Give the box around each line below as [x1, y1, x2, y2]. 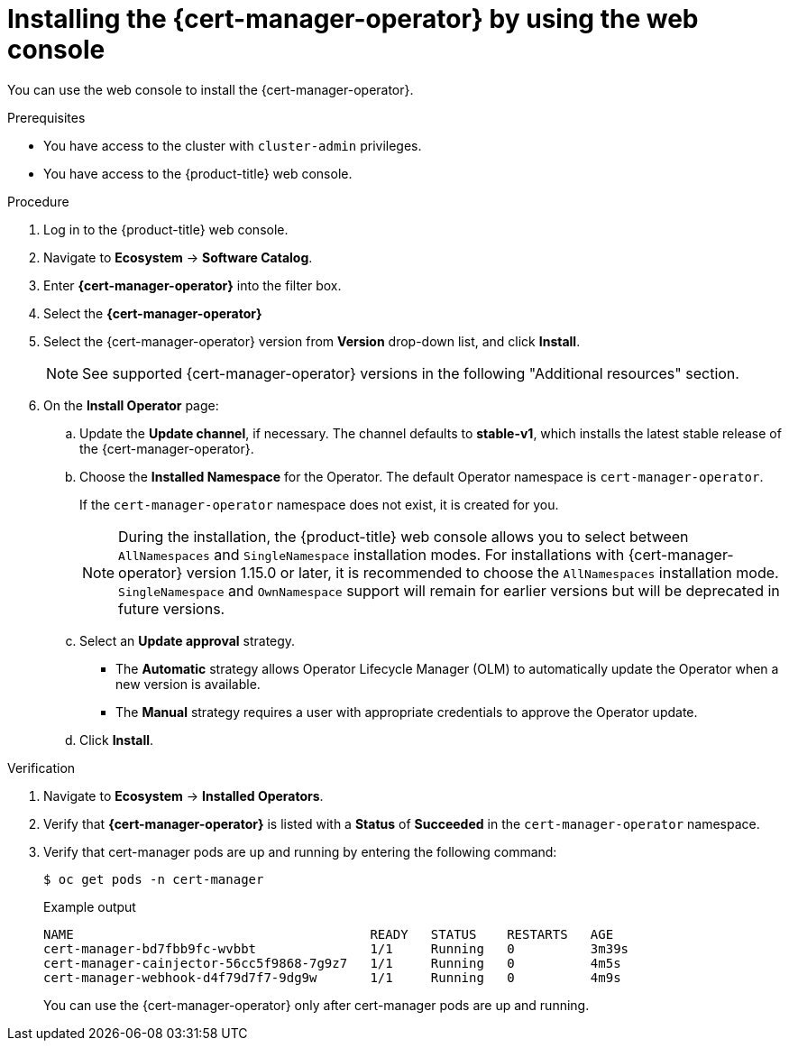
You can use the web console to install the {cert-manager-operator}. [7, 81, 414, 97]
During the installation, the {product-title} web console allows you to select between [118, 527, 689, 546]
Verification [7, 759, 76, 776]
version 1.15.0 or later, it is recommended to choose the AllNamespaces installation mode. [186, 563, 779, 582]
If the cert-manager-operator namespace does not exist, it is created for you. [79, 496, 559, 512]
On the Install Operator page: [43, 397, 219, 413]
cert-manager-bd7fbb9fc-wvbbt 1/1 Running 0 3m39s [43, 941, 629, 956]
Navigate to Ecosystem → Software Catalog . [43, 249, 313, 265]
